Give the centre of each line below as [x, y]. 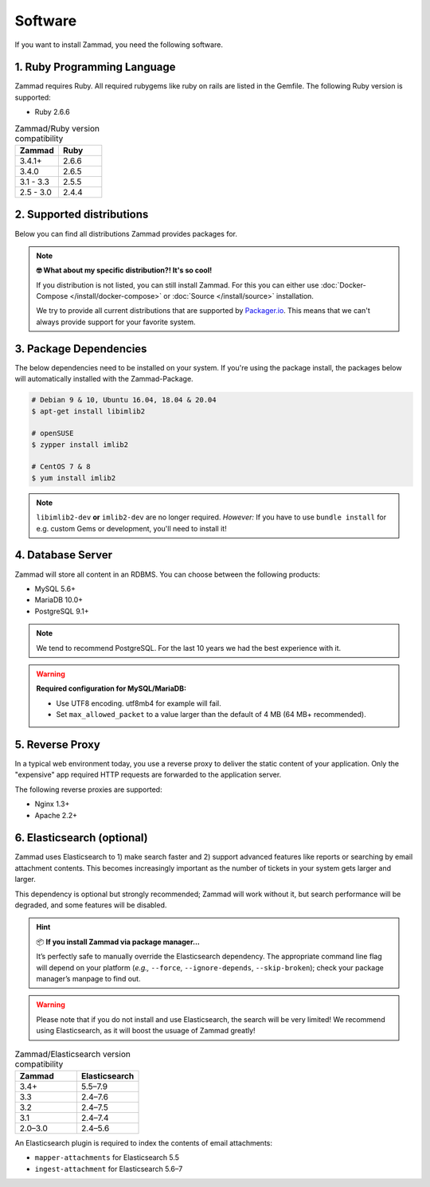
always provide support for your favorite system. [116, 322]
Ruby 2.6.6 [53, 112]
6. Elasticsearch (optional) [82, 838]
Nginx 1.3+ [52, 804]
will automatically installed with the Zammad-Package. [104, 379]
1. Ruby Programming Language [95, 67]
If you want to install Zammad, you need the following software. [119, 45]
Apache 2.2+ [56, 815]
